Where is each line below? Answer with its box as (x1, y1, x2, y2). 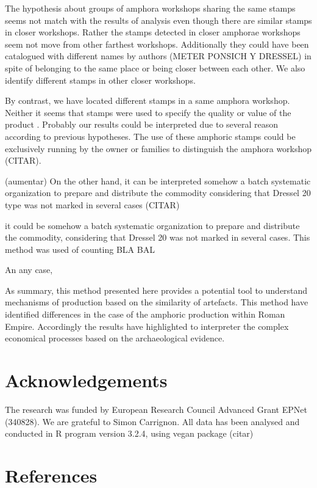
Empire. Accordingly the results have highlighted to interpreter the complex (5, 319, 289, 332)
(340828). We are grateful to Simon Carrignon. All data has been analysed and (5, 415, 300, 428)
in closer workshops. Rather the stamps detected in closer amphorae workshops (5, 26, 301, 38)
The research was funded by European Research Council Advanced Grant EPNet (5, 402, 307, 415)
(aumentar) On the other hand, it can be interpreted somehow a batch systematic (5, 174, 311, 187)
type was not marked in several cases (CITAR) (5, 198, 180, 211)
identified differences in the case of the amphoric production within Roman (5, 308, 285, 321)
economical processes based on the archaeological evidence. (5, 332, 225, 344)
